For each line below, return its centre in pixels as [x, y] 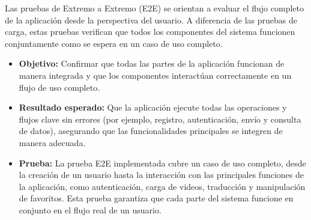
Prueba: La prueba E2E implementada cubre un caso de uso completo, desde [162, 163]
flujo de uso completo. [59, 87]
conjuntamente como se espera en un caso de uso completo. [114, 43]
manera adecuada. [52, 142]
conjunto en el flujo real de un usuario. [90, 209]
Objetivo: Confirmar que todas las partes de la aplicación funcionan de [152, 63]
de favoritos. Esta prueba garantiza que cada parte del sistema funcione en [156, 198]
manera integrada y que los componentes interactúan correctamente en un [155, 75]
